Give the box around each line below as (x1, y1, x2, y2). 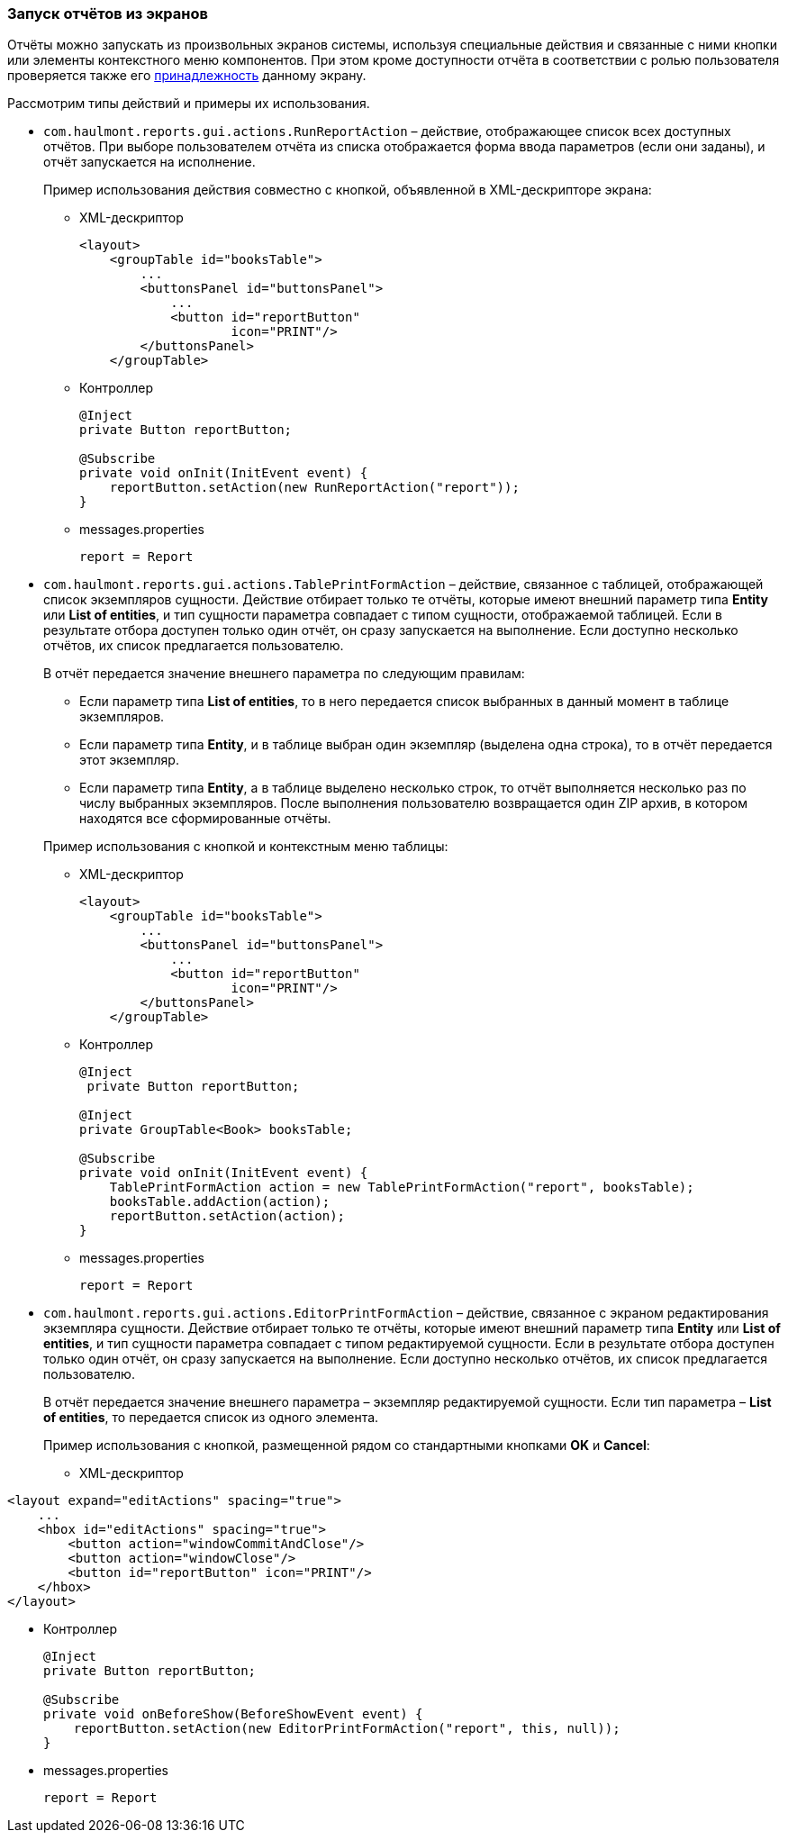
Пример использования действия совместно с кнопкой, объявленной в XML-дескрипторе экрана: (43, 182, 652, 198)
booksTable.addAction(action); (109, 1194, 331, 1210)
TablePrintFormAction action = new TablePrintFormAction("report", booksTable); (109, 1180, 694, 1195)
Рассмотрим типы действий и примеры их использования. (7, 95, 370, 112)
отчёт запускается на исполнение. (43, 154, 256, 170)
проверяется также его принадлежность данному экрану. (7, 68, 367, 84)
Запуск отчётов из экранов (7, 5, 208, 23)
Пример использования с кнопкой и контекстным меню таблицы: (43, 838, 448, 855)
